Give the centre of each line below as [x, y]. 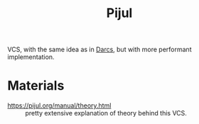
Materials [36, 86]
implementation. [31, 57]
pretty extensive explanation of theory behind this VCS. [106, 113]
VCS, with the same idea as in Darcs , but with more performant [99, 50]
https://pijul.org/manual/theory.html [59, 105]
